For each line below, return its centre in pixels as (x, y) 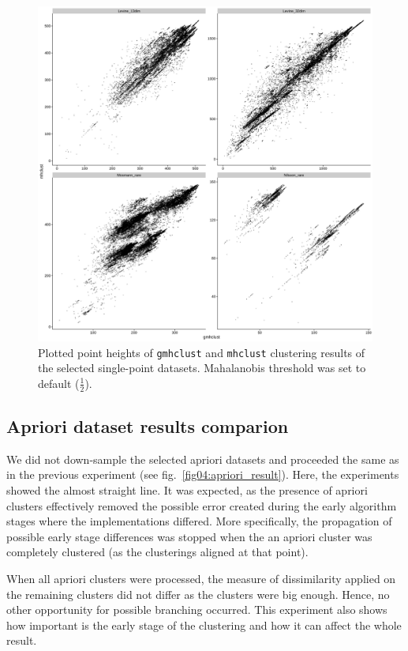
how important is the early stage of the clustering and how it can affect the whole (204, 625)
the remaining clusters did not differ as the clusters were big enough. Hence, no (198, 594)
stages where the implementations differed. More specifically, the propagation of (199, 521)
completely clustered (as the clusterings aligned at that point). (157, 552)
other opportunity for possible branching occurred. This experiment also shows (197, 610)
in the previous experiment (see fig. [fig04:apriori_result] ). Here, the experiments (203, 474)
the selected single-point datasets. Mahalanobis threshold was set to (202, 368)
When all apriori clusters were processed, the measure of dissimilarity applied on (201, 579)
